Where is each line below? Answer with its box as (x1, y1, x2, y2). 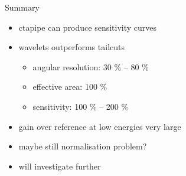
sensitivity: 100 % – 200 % (32, 100, 129, 112)
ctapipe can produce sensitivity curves (18, 21, 157, 33)
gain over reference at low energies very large (18, 120, 181, 132)
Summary (5, 1, 40, 13)
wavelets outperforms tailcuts (18, 41, 125, 53)
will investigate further (18, 159, 101, 172)
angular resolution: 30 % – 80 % (32, 60, 149, 73)
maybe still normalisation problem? (18, 140, 147, 152)
